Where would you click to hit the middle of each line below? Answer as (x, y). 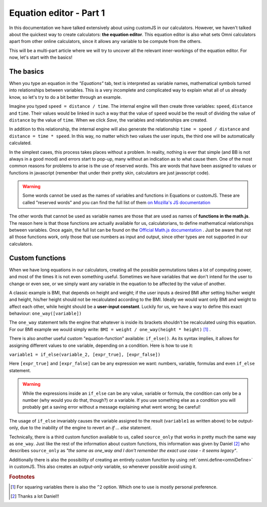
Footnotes (22, 477)
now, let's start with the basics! (41, 57)
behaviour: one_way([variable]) (45, 313)
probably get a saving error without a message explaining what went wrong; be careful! (111, 407)
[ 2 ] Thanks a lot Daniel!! (35, 496)
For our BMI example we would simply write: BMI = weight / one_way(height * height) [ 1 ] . (110, 329)
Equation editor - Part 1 (57, 13)
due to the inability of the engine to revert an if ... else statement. (86, 428)
